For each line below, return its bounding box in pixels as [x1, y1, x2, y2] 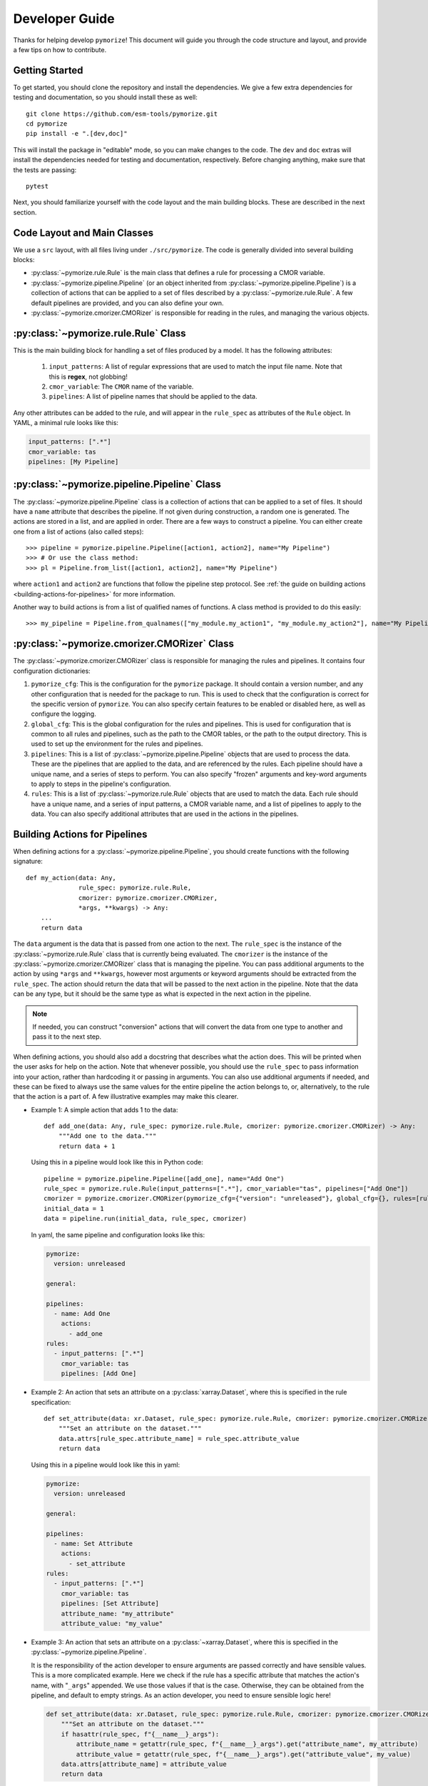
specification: [31, 1397, 71, 1407]
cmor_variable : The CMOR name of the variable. [49, 382, 194, 391]
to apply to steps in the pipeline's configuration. [31, 779, 171, 789]
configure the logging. [31, 709, 96, 718]
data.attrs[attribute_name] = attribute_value [61, 1760, 228, 1768]
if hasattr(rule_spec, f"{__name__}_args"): [61, 1730, 220, 1738]
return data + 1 [58, 1142, 116, 1150]
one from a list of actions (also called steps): [13, 527, 144, 536]
